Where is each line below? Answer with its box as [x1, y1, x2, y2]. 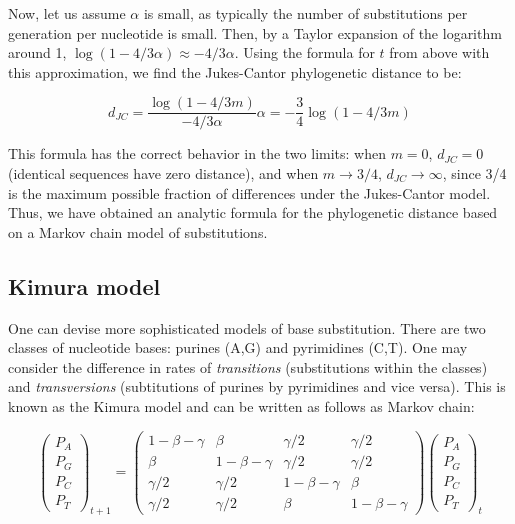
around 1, [8, 42, 67, 63]
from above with [389, 42, 490, 63]
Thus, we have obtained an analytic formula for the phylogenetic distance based [8, 202, 498, 223]
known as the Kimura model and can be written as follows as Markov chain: [8, 395, 475, 416]
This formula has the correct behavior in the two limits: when [8, 143, 386, 164]
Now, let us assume [8, 3, 126, 23]
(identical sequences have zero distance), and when [8, 163, 319, 184]
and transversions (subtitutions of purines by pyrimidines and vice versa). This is [8, 376, 506, 397]
